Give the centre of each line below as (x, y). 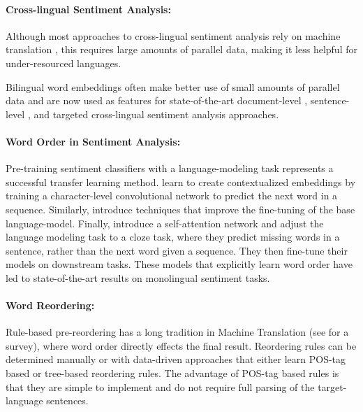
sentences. (67, 400)
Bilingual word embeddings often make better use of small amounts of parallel (173, 86)
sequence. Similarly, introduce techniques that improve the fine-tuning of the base (180, 209)
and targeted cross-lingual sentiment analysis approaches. (156, 114)
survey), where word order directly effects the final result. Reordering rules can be (181, 345)
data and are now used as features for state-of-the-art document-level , (157, 100)
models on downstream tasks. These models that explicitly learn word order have (179, 264)
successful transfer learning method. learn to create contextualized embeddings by (181, 182)
